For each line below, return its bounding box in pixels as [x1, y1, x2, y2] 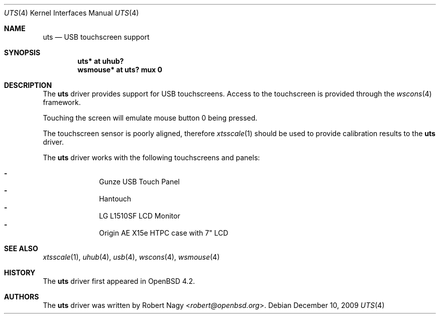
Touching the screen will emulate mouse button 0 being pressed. [43, 114, 258, 122]
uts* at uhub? [77, 57, 124, 65]
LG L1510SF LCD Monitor [99, 211, 180, 220]
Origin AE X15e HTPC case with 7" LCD [99, 229, 229, 237]
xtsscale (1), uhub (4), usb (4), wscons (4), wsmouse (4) [43, 253, 220, 261]
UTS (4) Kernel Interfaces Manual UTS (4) [4, 9, 139, 17]
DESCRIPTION [4, 81, 52, 89]
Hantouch [99, 194, 132, 203]
